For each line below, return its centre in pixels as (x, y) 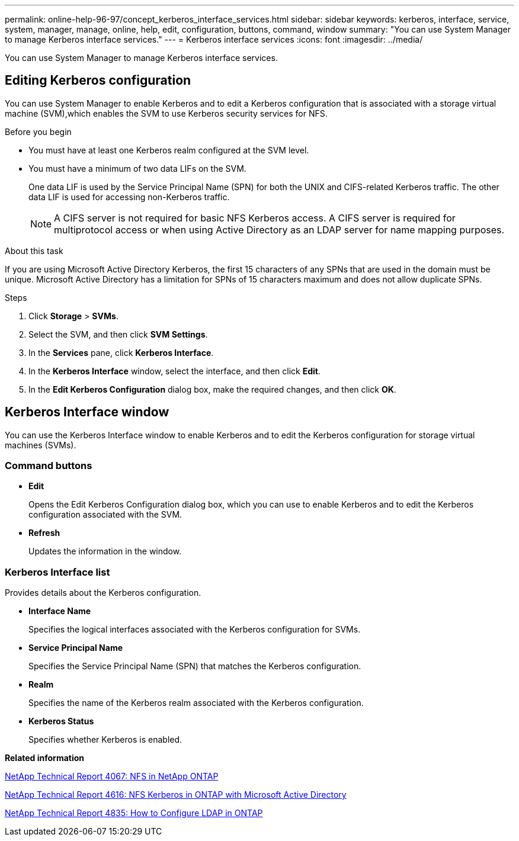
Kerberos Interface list (57, 572)
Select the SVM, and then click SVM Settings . (118, 334)
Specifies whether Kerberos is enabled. (105, 740)
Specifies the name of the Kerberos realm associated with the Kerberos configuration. (196, 703)
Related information (45, 758)
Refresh (44, 533)
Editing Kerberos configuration (98, 81)
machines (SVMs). (41, 445)
